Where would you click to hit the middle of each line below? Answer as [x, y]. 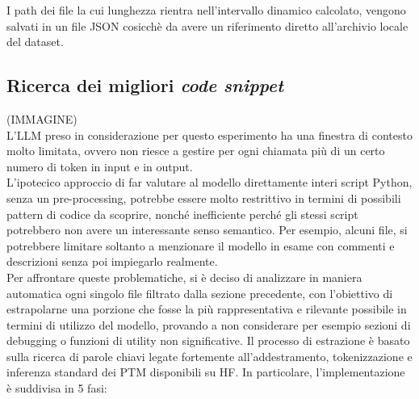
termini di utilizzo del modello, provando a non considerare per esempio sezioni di [209, 324]
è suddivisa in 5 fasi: [57, 388]
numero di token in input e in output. [100, 166]
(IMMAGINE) [42, 118]
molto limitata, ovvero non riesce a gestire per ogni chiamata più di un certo [196, 151]
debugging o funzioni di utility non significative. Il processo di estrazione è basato [208, 340]
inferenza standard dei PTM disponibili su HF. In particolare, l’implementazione [206, 372]
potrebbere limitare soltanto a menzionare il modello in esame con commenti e [201, 245]
